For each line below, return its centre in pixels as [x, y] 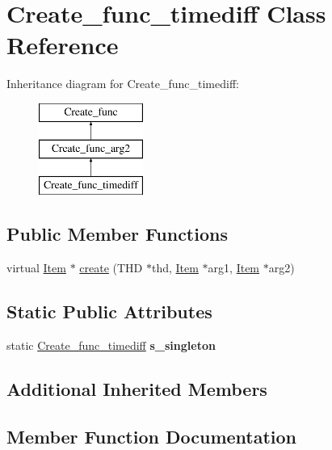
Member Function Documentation [152, 436]
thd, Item [175, 268]
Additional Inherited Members [137, 388]
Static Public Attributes [109, 311]
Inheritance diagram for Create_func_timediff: [123, 84]
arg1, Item [234, 268]
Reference [63, 45]
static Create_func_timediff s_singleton [111, 345]
